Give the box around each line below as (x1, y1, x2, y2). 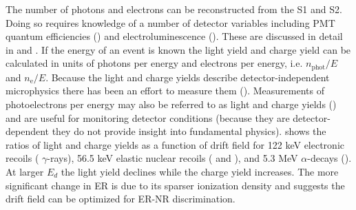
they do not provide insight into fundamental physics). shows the (52, 124, 326, 138)
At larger (6, 164, 44, 178)
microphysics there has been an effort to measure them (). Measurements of (6, 83, 324, 98)
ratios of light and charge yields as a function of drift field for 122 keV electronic (6, 137, 344, 151)
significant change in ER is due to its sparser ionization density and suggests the (6, 178, 345, 192)
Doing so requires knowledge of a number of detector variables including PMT (6, 15, 335, 30)
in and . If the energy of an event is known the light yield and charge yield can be (6, 42, 351, 56)
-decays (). (307, 151, 352, 165)
